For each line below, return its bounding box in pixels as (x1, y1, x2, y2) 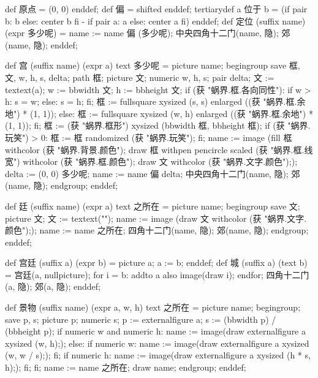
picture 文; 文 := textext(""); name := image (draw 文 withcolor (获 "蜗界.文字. (5, 211, 307, 224)
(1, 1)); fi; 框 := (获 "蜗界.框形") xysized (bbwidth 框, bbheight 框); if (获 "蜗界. (5, 119, 311, 132)
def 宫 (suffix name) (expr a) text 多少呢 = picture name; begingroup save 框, (5, 59, 300, 72)
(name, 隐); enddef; (5, 38, 78, 51)
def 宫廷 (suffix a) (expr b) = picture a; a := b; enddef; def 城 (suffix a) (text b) (5, 256, 308, 269)
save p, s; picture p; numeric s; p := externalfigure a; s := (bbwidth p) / (5, 312, 276, 325)
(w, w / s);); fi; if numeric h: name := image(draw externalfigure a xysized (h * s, (5, 349, 311, 361)
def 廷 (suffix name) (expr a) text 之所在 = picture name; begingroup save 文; (5, 199, 300, 212)
